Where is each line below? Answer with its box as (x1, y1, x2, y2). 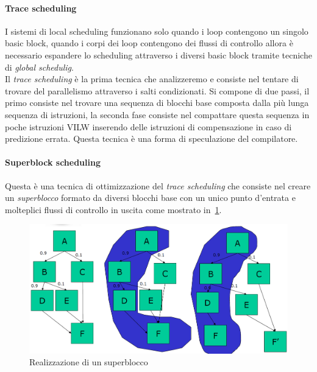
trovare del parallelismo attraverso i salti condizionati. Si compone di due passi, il (5, 84, 310, 97)
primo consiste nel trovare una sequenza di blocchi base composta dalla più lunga (5, 96, 309, 109)
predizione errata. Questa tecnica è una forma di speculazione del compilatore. (5, 132, 298, 145)
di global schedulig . (5, 60, 74, 73)
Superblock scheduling (5, 156, 101, 169)
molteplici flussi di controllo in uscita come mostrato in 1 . (5, 203, 222, 216)
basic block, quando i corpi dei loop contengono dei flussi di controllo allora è (5, 37, 293, 49)
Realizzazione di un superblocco (29, 356, 148, 368)
